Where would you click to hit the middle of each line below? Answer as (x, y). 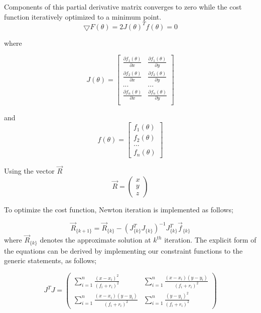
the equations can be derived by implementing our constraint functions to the (123, 250)
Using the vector (29, 171)
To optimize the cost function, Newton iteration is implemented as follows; (119, 210)
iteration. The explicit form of (210, 240)
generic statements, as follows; (50, 260)
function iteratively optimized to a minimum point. (83, 16)
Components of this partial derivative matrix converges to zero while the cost (123, 7)
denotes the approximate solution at (95, 240)
